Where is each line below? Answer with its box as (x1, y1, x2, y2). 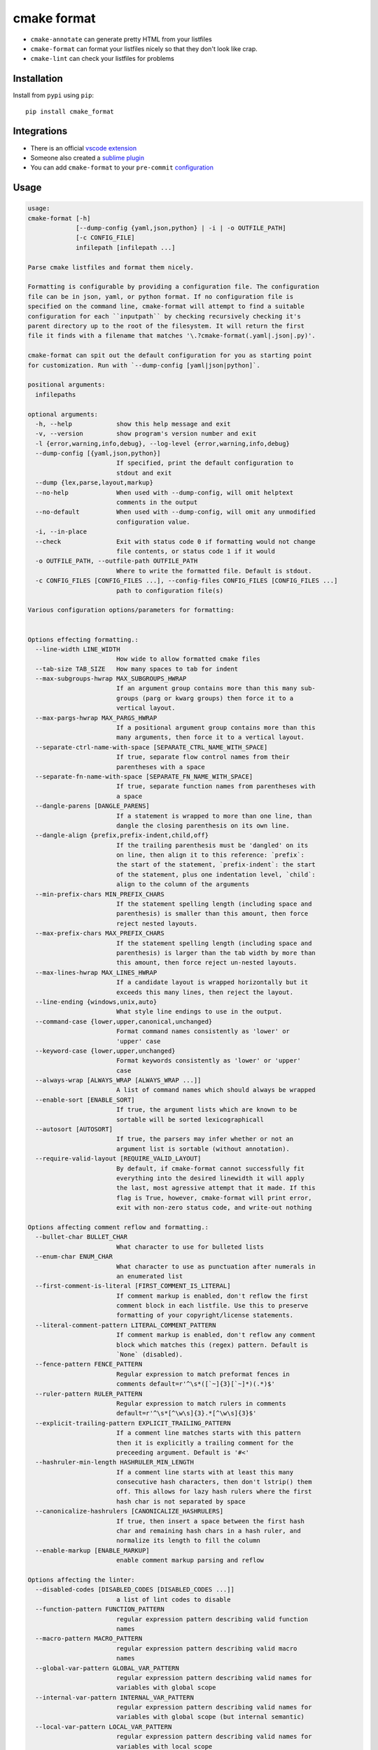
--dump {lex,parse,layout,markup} (35, 479, 154, 486)
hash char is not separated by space (115, 1497, 246, 1505)
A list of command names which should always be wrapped (115, 1086, 316, 1094)
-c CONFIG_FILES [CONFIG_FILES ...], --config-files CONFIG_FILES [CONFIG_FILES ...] (35, 577, 338, 584)
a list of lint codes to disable (115, 1595, 231, 1603)
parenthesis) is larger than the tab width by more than (115, 949, 316, 957)
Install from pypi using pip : (13, 91, 94, 99)
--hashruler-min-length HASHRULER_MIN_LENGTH (35, 1458, 194, 1466)
